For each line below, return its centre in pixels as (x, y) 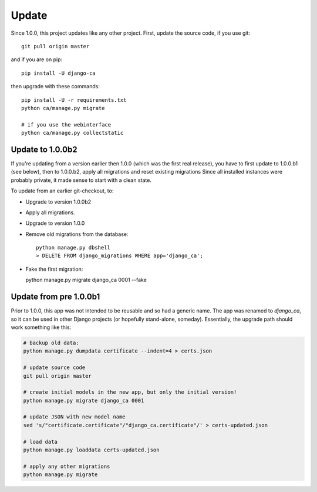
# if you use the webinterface (66, 124)
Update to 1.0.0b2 (44, 149)
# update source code (54, 368)
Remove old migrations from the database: (77, 234)
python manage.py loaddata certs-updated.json (91, 450)
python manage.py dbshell (73, 248)
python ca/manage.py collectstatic (72, 133)
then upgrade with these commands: (55, 87)
